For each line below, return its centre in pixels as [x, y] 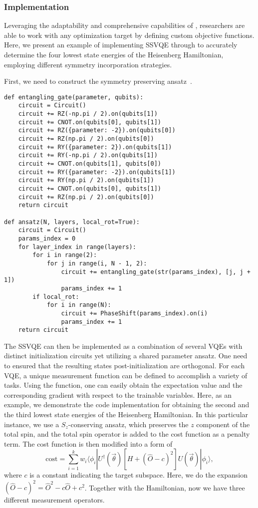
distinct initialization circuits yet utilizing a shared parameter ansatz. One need [126, 356]
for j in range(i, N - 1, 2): [97, 263]
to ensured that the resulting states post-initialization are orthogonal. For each [125, 365]
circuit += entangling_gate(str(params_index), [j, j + [156, 272]
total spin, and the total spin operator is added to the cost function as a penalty [127, 434]
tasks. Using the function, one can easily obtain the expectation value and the [123, 385]
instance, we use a [32, 424]
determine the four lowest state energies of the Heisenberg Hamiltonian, [114, 54]
